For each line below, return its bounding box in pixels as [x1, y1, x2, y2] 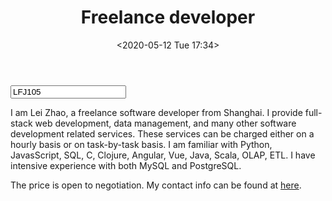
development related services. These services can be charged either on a [10, 127, 315, 140]
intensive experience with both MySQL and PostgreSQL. [10, 159, 242, 171]
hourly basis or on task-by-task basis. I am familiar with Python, [10, 138, 273, 150]
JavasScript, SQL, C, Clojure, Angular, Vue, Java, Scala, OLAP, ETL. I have [10, 149, 316, 161]
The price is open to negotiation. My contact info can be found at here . [10, 179, 302, 191]
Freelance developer [80, 6, 256, 29]
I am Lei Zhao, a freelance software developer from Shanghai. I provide [10, 106, 303, 118]
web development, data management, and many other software [34, 117, 297, 129]
